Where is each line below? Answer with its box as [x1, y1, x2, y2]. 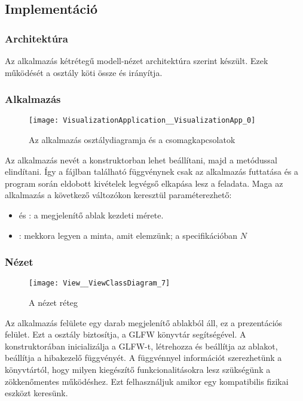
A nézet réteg [29, 296, 78, 309]
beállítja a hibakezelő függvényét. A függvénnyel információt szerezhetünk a [5, 351, 282, 364]
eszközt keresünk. [5, 387, 68, 399]
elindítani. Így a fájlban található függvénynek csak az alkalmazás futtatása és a [5, 165, 299, 178]
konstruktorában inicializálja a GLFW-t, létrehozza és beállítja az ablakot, [5, 339, 278, 352]
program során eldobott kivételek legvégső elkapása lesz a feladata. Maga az [5, 177, 283, 189]
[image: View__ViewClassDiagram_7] [29, 279, 170, 288]
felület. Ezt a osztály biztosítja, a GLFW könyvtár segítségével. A [5, 328, 246, 341]
